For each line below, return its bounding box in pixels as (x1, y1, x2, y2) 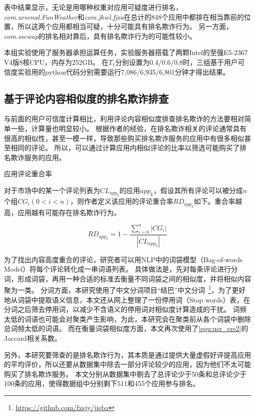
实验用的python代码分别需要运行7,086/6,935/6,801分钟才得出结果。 (17, 66, 230, 77)
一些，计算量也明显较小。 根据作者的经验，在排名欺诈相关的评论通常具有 (10, 123, 247, 133)
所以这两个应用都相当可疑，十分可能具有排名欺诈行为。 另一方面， (17, 21, 233, 31)
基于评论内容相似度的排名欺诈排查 (4, 90, 169, 106)
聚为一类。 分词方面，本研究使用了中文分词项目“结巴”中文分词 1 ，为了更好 (4, 283, 246, 295)
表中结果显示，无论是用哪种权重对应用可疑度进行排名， (4, 2, 182, 12)
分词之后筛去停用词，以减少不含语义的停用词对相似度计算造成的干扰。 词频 (4, 304, 247, 314)
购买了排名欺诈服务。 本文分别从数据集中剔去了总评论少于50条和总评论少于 (4, 368, 247, 379)
